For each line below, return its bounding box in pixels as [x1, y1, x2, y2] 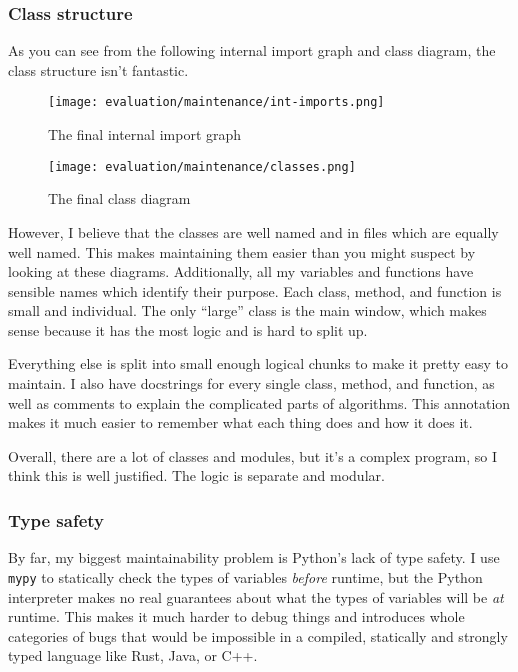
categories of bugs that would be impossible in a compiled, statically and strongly [8, 625, 508, 646]
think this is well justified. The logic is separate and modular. [8, 465, 385, 486]
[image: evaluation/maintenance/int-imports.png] [48, 95, 385, 110]
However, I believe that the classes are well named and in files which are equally [8, 221, 499, 242]
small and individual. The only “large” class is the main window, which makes [8, 300, 487, 321]
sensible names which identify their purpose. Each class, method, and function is [8, 280, 502, 301]
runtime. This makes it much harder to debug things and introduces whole [8, 606, 465, 627]
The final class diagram [48, 188, 191, 209]
